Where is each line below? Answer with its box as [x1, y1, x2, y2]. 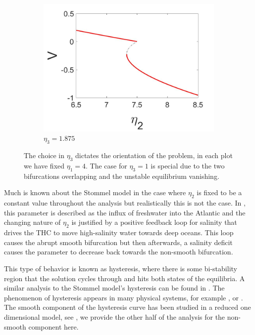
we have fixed [24, 161, 65, 171]
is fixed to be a [197, 187, 242, 198]
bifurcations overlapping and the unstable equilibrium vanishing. [24, 170, 219, 181]
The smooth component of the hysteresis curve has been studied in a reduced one [4, 302, 251, 312]
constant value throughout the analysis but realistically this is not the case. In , [4, 198, 246, 208]
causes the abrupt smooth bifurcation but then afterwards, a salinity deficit [4, 237, 233, 247]
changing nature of [4, 217, 61, 227]
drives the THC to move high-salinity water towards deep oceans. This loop [4, 227, 234, 238]
